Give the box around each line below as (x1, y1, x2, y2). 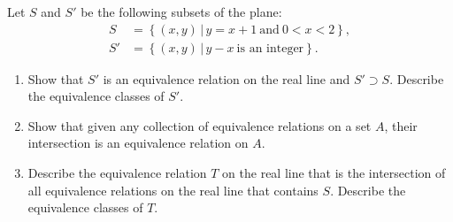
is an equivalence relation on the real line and (103, 69, 350, 88)
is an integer (236, 42, 304, 55)
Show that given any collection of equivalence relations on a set (27, 116, 372, 134)
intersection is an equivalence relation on (27, 134, 249, 152)
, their (384, 116, 418, 134)
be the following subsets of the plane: (81, 3, 282, 20)
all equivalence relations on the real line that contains (27, 180, 319, 199)
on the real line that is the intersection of (222, 164, 446, 182)
